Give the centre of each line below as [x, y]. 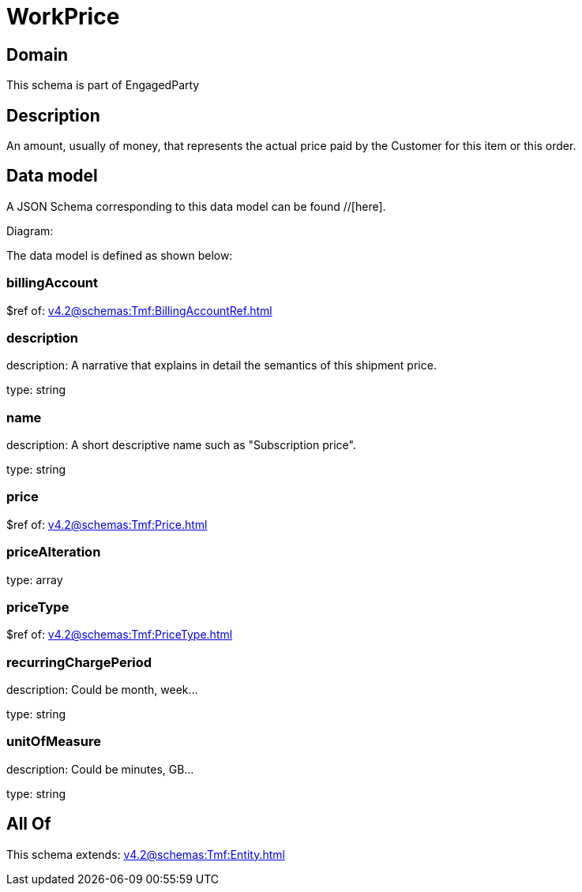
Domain [38, 54]
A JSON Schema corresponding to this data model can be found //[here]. [196, 206]
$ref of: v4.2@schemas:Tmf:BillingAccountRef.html [139, 310]
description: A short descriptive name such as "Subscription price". [181, 445]
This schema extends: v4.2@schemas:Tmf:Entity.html [146, 854]
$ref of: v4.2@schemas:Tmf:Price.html [107, 524]
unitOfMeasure [54, 742]
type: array [35, 579]
